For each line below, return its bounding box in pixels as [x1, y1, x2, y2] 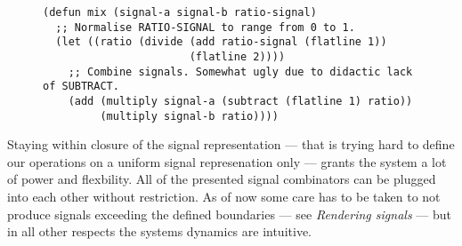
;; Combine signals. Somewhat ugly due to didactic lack [68, 65, 413, 78]
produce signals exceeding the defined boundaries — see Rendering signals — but [7, 204, 451, 223]
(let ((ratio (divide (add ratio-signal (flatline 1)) [55, 36, 387, 49]
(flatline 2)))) [189, 50, 286, 63]
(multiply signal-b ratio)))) [100, 109, 279, 123]
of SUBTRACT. [43, 80, 119, 93]
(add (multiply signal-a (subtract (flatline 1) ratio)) [68, 94, 413, 107]
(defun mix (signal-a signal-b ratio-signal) [43, 6, 317, 19]
